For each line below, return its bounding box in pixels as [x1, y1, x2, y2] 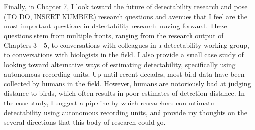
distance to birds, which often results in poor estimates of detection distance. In [4, 88, 245, 98]
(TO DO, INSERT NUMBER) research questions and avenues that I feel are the [4, 11, 247, 21]
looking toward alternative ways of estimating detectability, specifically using [4, 59, 236, 69]
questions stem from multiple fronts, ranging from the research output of [4, 30, 223, 40]
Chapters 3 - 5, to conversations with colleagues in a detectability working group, [4, 40, 249, 50]
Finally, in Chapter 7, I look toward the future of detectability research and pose [4, 1, 248, 11]
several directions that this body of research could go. [4, 117, 166, 127]
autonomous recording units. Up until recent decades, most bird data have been [4, 69, 245, 79]
